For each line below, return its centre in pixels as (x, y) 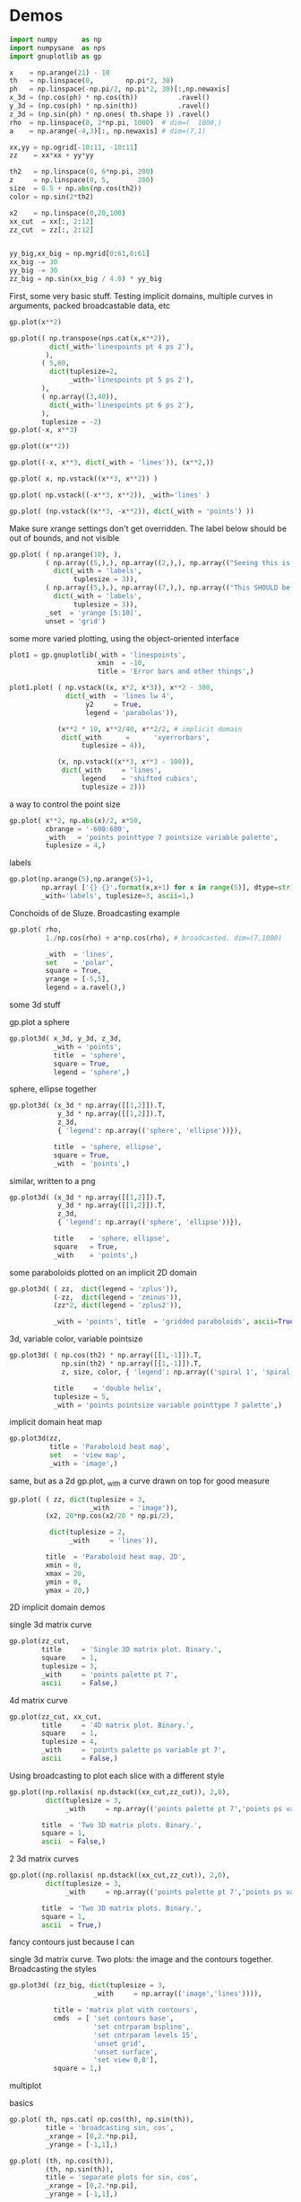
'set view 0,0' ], (126, 2060)
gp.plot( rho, (36, 929)
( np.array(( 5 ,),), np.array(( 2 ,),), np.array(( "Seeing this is (168, 562)
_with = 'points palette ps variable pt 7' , (134, 1750)
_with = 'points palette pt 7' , (110, 1675)
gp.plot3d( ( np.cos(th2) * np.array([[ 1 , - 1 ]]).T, (106, 1356)
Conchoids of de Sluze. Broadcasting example (95, 913)
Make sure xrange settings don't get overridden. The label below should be (148, 528)
